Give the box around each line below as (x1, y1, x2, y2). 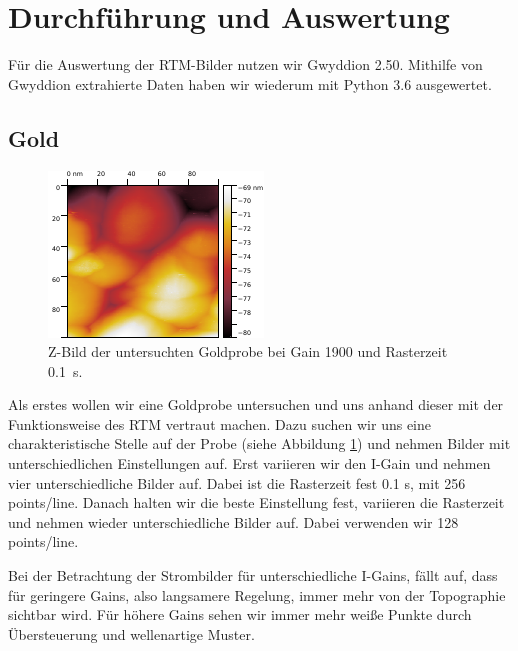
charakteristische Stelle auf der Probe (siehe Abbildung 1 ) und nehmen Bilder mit (8, 433, 511, 454)
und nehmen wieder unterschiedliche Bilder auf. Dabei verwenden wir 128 (8, 511, 459, 532)
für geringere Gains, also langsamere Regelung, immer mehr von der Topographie (8, 584, 506, 605)
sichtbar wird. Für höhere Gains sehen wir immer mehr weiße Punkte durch (8, 604, 472, 625)
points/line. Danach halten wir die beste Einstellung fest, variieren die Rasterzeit (8, 492, 505, 513)
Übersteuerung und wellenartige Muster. (8, 623, 255, 644)
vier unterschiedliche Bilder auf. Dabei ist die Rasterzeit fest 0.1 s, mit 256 (8, 472, 466, 493)
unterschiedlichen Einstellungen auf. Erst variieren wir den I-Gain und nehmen (8, 453, 491, 474)
